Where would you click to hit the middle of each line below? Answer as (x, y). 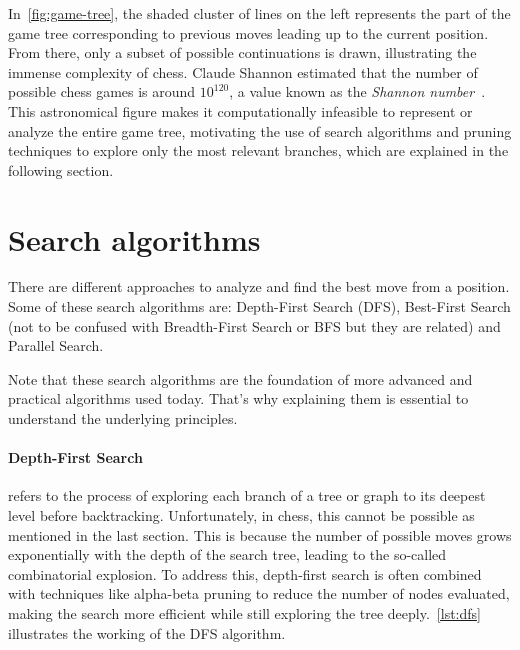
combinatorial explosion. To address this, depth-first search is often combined (245, 573)
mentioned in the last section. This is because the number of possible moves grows (260, 534)
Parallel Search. (56, 345)
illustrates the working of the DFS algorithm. (147, 632)
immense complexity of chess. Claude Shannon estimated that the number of (243, 71)
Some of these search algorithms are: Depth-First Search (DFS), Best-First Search (259, 306)
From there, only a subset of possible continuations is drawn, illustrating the (242, 52)
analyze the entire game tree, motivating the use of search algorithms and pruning (260, 130)
